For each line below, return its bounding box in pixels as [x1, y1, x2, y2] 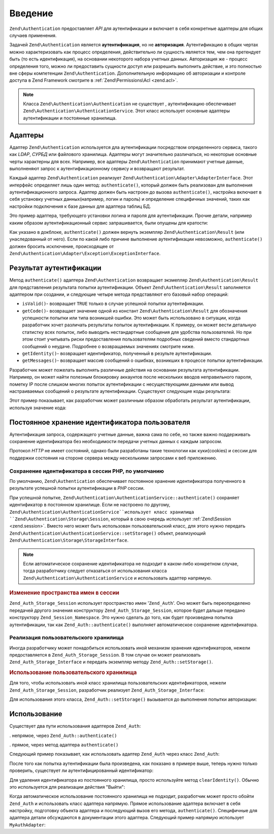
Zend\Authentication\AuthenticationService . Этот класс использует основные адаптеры [23, 108, 230, 114]
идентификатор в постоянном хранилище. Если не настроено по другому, [9, 502, 170, 508]
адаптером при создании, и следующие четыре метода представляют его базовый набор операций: [9, 291, 229, 297]
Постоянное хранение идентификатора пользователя [9, 418, 190, 426]
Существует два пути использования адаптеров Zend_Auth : [9, 723, 141, 729]
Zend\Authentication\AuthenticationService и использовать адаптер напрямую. [23, 575, 212, 581]
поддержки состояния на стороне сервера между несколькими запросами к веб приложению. [9, 455, 217, 461]
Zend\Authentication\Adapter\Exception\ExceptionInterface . [9, 251, 161, 257]
